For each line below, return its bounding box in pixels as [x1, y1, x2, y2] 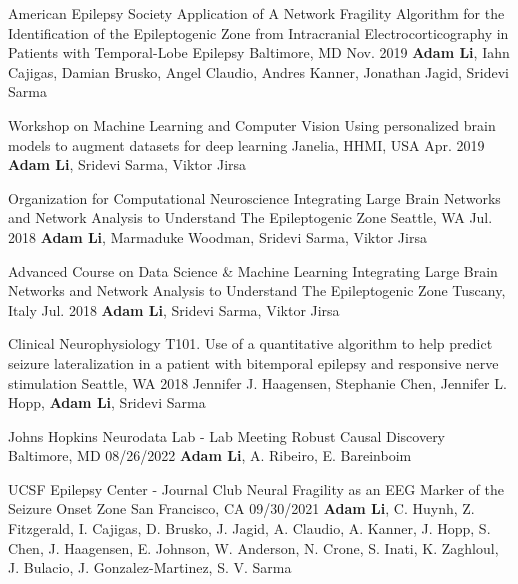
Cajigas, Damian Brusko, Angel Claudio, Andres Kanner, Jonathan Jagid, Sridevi [8, 61, 509, 82]
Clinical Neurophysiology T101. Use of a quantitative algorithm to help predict [8, 333, 493, 354]
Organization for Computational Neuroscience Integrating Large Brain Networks [8, 187, 501, 208]
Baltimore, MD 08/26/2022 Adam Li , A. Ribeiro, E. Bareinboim [8, 445, 412, 466]
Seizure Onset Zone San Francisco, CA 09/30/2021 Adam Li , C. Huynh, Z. [8, 498, 475, 519]
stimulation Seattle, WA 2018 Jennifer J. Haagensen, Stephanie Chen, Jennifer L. [8, 372, 507, 393]
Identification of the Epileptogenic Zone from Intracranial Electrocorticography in [8, 22, 509, 43]
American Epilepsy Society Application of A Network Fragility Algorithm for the [8, 3, 505, 23]
